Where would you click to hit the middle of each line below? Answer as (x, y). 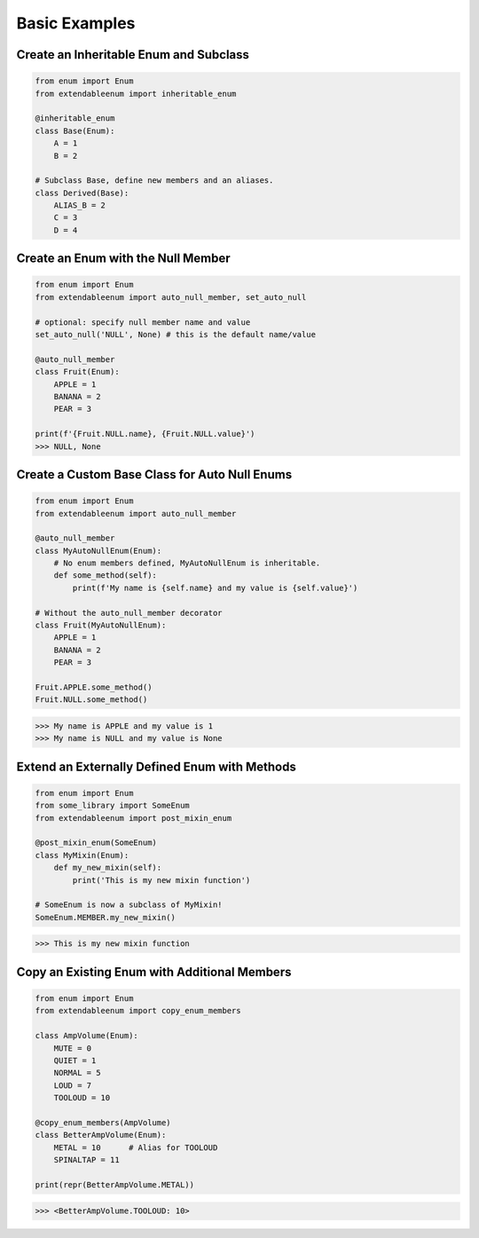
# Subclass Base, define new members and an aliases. (154, 181)
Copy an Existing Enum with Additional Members (154, 972)
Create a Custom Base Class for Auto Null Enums (154, 474)
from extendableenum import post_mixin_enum (133, 818)
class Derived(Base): (82, 193)
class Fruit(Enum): (77, 372)
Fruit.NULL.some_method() (91, 700)
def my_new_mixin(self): (108, 868)
